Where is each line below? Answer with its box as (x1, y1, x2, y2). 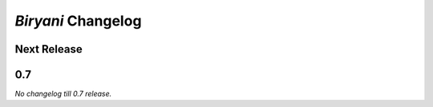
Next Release (14, 42, 83, 56)
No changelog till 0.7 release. (14, 89, 112, 99)
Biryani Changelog (14, 12, 142, 30)
